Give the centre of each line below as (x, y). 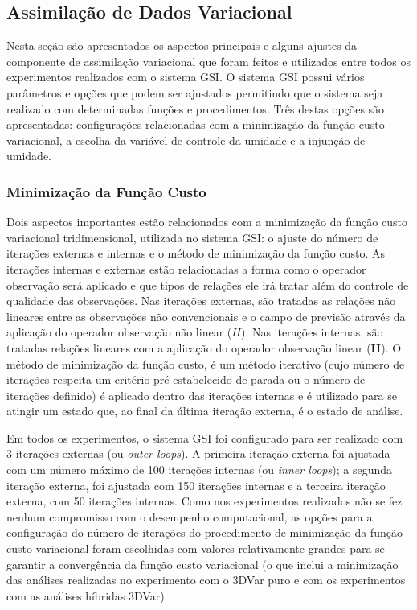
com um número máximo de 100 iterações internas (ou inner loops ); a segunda (199, 470)
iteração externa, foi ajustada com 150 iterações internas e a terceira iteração (196, 485)
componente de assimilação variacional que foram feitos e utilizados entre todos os (208, 61)
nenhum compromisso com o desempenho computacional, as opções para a (190, 516)
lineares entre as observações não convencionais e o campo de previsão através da (206, 316)
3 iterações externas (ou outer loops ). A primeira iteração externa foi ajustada (198, 453)
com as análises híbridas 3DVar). (87, 595)
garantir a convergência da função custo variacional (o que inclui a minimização (202, 564)
